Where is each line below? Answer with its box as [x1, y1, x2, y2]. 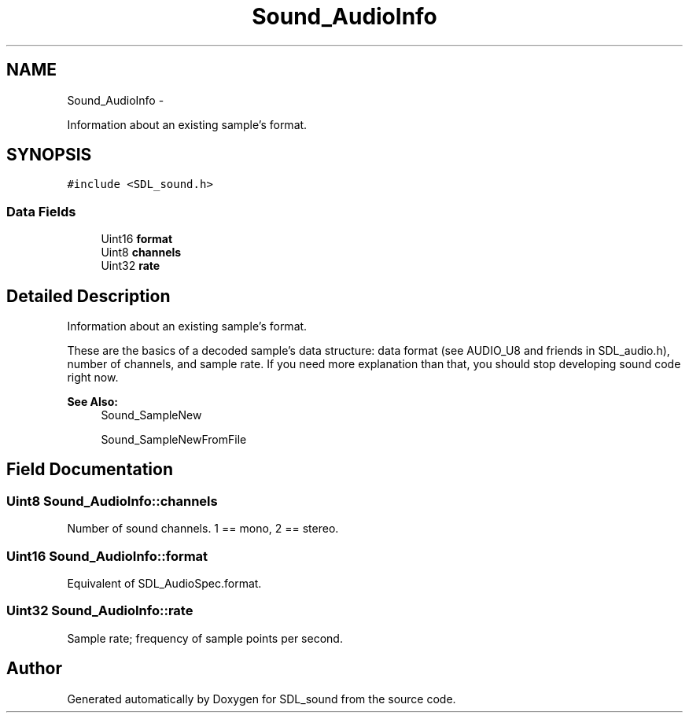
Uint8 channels [101, 245, 182, 260]
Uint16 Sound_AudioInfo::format [6, 548, 208, 564]
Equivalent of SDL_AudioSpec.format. [67, 577, 262, 590]
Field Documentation [6, 459, 173, 480]
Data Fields [6, 203, 76, 219]
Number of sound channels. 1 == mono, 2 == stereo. [67, 522, 339, 536]
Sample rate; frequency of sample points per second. [67, 631, 343, 645]
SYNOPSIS [6, 145, 92, 165]
